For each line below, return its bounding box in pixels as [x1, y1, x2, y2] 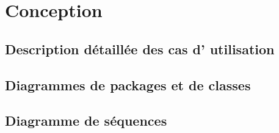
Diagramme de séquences [5, 111, 167, 130]
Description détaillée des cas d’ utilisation [5, 39, 275, 58]
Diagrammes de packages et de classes [5, 75, 251, 94]
